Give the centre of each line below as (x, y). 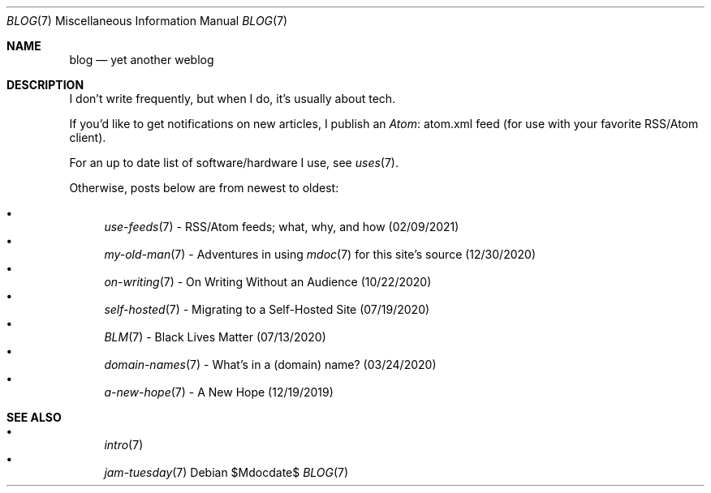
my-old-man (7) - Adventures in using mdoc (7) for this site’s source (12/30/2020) (320, 254)
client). (88, 137)
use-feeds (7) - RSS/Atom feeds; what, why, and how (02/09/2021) (282, 227)
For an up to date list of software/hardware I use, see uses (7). (234, 163)
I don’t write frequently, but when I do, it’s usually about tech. (233, 99)
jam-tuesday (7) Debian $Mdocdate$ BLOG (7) (226, 472)
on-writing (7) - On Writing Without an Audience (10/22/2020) (268, 282)
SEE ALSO (34, 417)
